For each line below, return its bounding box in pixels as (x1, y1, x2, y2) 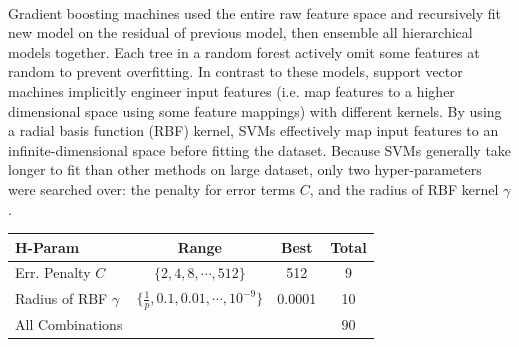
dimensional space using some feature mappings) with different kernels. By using (8, 100, 502, 121)
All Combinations (15, 314, 123, 335)
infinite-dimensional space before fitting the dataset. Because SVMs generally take (8, 139, 512, 160)
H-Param (15, 236, 80, 257)
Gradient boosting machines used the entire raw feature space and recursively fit (8, 2, 502, 23)
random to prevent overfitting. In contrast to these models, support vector (8, 61, 463, 82)
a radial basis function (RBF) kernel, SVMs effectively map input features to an (8, 120, 499, 141)
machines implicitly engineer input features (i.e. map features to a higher (8, 80, 455, 101)
